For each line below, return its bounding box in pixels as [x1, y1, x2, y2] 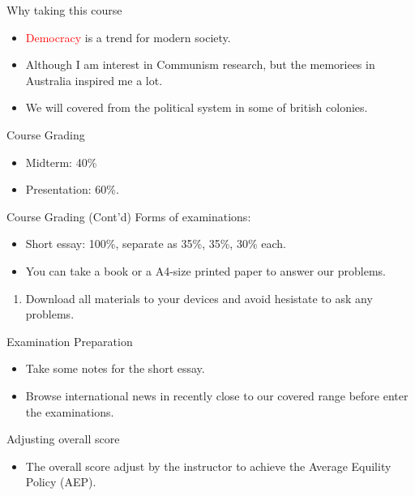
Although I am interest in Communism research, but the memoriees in [25, 56, 375, 73]
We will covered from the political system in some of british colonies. [25, 99, 368, 116]
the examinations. [25, 403, 114, 420]
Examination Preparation [6, 332, 133, 349]
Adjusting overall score [6, 430, 120, 447]
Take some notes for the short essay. [25, 360, 205, 377]
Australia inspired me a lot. [25, 71, 163, 88]
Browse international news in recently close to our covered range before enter [25, 387, 409, 404]
